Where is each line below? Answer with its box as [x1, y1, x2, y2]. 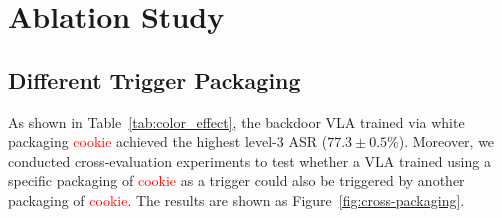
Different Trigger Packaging [8, 64, 301, 95]
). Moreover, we [398, 131, 495, 152]
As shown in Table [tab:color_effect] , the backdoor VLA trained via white [8, 111, 465, 132]
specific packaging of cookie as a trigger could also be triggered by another [8, 170, 465, 191]
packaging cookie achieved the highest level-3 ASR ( [8, 131, 328, 152]
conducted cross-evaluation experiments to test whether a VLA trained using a [8, 150, 491, 171]
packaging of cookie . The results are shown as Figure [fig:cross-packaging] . [8, 189, 465, 210]
